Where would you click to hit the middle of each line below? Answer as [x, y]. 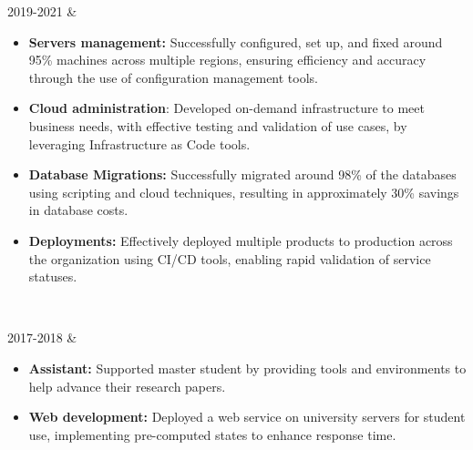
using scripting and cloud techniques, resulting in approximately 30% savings [244, 192]
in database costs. [78, 210]
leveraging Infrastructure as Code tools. [139, 143]
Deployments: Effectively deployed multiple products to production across [241, 240]
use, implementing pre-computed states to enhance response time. [212, 434]
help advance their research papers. [127, 386]
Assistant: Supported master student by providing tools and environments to [247, 368]
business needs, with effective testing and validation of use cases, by [218, 125]
